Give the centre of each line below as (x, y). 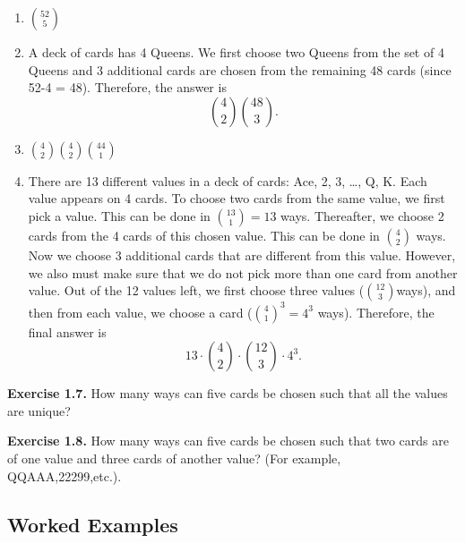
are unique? (39, 410)
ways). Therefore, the (376, 312)
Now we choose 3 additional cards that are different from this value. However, (242, 255)
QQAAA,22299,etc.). (65, 475)
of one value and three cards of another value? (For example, (174, 458)
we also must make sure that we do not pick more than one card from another (243, 272)
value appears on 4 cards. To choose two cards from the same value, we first (237, 198)
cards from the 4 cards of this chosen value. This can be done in (204, 235)
